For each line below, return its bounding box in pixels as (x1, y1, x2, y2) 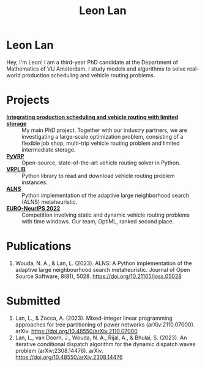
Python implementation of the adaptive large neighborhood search (21, 191, 190, 199)
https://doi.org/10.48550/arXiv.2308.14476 (15, 353, 123, 361)
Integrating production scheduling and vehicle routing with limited (6, 113, 179, 120)
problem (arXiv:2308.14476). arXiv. (15, 347, 103, 354)
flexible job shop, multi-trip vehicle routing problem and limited (21, 139, 180, 147)
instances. (21, 179, 48, 186)
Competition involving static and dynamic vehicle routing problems (21, 211, 190, 218)
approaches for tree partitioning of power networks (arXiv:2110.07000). (15, 320, 195, 328)
